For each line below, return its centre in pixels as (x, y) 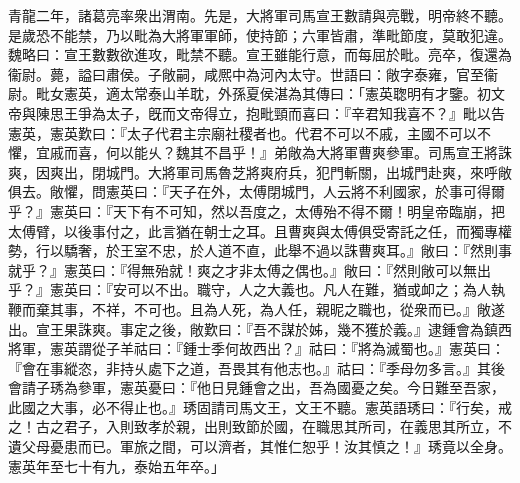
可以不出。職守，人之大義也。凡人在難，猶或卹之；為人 (308, 289)
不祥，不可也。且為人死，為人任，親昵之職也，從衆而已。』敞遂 (298, 308)
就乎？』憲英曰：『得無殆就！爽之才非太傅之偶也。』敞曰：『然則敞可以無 (242, 269)
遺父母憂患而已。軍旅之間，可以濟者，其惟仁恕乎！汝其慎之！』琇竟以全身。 (260, 446)
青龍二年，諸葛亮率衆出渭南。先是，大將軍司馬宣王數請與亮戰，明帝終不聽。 (260, 15)
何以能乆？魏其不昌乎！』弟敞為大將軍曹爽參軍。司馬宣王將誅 (308, 152)
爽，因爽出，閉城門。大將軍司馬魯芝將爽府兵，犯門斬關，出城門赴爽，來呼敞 (260, 171)
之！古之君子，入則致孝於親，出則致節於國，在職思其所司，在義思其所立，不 (260, 426)
